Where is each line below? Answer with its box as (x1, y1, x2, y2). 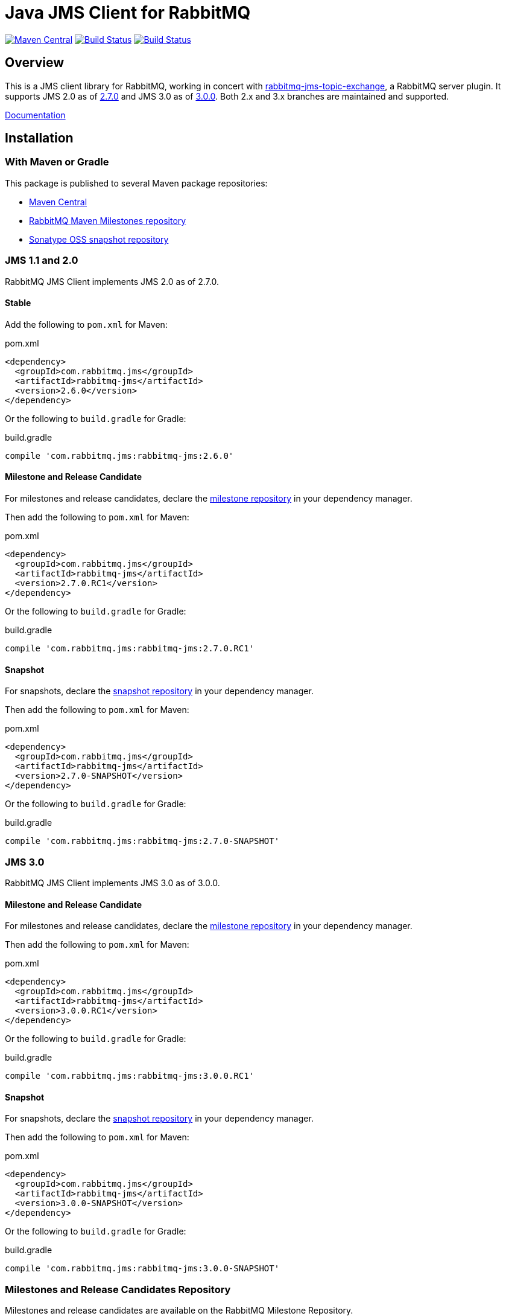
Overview (5, 55, 65, 71)
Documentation (5, 109, 66, 120)
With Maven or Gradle (5, 156, 109, 168)
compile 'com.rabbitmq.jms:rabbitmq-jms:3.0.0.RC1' (5, 1071, 255, 1081)
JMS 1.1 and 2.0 (5, 254, 78, 267)
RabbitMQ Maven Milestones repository (29, 215, 186, 226)
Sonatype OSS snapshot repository (29, 234, 169, 244)
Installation (5, 130, 74, 146)
